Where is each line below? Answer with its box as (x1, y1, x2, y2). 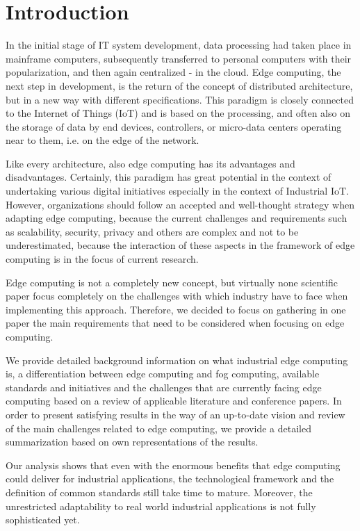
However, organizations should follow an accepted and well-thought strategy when (6, 197, 355, 211)
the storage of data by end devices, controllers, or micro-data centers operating (6, 119, 342, 133)
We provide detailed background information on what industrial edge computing (6, 352, 348, 367)
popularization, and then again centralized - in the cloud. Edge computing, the (6, 65, 341, 79)
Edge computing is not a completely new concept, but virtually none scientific (6, 275, 338, 289)
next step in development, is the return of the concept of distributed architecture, (6, 78, 353, 92)
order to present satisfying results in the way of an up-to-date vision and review (6, 407, 345, 421)
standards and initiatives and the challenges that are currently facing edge (6, 379, 322, 394)
